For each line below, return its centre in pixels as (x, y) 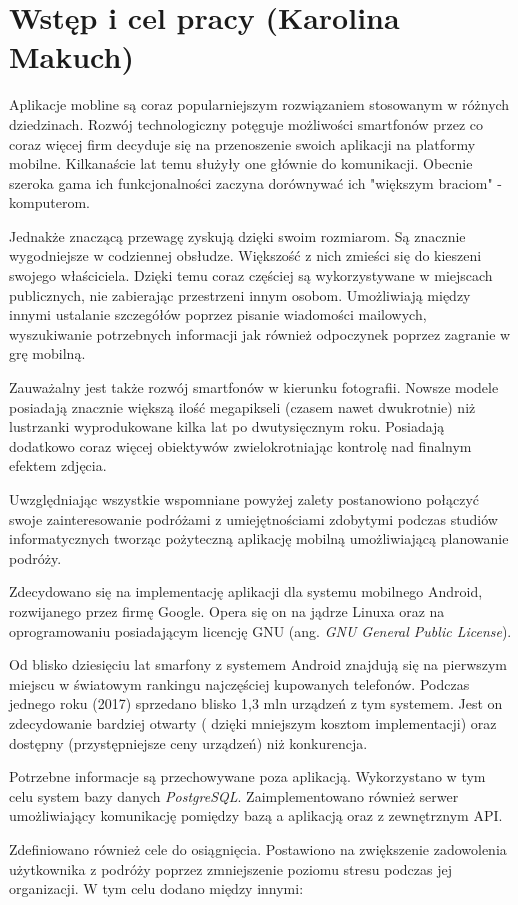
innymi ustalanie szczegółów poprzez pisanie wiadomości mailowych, (218, 314)
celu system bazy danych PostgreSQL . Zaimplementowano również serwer (234, 795)
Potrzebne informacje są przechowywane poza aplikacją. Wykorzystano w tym (247, 776)
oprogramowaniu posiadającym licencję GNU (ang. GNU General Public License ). (260, 630)
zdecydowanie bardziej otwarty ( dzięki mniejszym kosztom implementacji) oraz (253, 722)
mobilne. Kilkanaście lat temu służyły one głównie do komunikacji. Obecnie (241, 163)
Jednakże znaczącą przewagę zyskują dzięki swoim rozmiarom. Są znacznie (237, 235)
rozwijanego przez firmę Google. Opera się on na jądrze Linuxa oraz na (227, 610)
